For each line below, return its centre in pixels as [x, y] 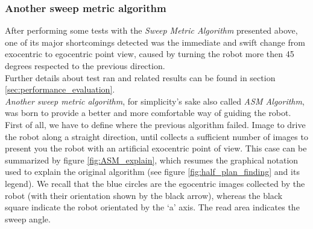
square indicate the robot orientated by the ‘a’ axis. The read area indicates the [152, 207]
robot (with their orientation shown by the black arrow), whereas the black [144, 195]
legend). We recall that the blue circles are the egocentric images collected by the [155, 183]
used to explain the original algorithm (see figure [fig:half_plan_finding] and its [152, 172]
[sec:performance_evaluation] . [60, 89]
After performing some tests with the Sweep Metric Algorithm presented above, [151, 30]
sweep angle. [28, 218]
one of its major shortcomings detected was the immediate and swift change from [155, 42]
